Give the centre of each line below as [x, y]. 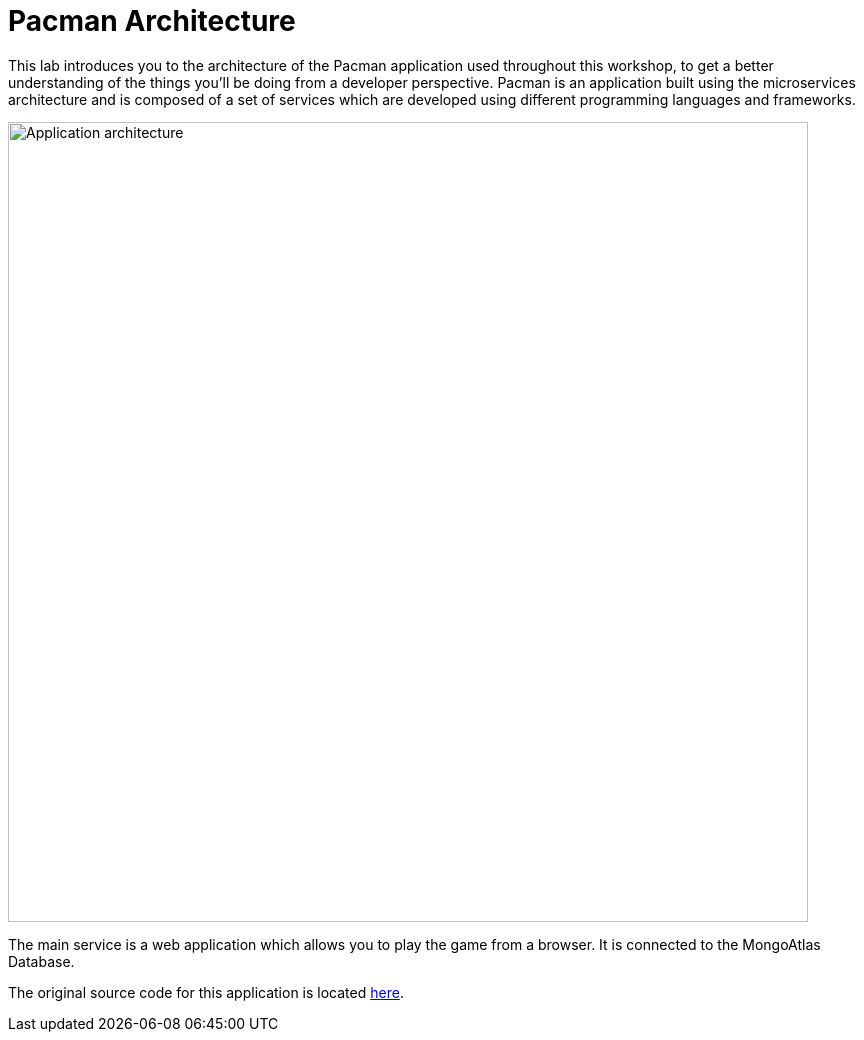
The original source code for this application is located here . [206, 992]
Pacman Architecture [152, 21]
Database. [41, 961]
